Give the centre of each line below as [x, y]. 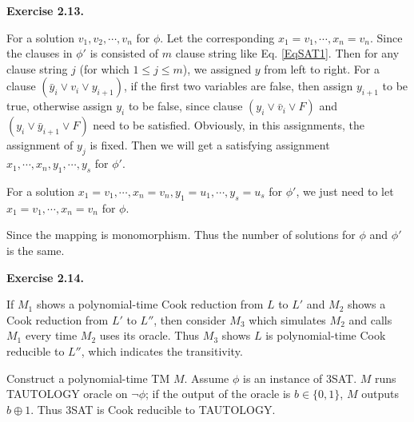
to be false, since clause [185, 106]
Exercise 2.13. [45, 10]
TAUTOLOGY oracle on [67, 394]
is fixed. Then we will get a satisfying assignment [210, 145]
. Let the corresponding [217, 37]
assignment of [40, 145]
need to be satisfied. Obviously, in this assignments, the [229, 125]
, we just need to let [345, 191]
